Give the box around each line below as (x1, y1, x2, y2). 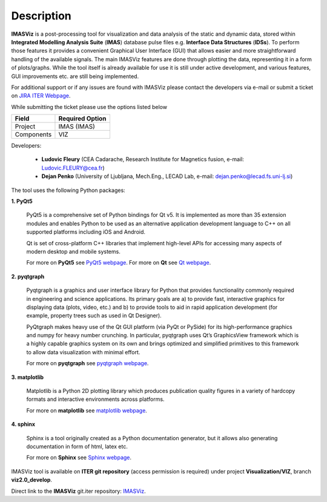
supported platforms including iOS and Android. (26, 228, 145, 236)
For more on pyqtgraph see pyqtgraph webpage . (26, 360, 149, 367)
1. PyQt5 (11, 197, 33, 205)
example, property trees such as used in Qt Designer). (26, 312, 162, 319)
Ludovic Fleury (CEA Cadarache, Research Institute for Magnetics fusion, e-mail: (41, 156, 245, 163)
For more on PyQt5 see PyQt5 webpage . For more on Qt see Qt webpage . (26, 259, 211, 266)
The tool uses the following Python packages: (11, 187, 125, 194)
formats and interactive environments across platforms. (26, 395, 165, 403)
